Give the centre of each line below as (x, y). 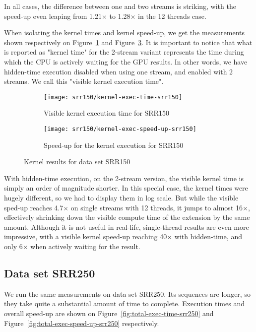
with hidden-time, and (208, 236)
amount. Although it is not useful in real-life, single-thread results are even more (127, 227)
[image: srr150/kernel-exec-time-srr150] (113, 97)
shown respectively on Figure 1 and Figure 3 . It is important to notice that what (128, 42)
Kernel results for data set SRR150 (77, 162)
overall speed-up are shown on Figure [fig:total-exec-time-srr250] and (109, 313)
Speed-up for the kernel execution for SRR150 (114, 145)
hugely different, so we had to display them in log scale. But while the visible (121, 198)
